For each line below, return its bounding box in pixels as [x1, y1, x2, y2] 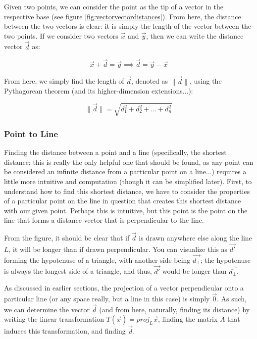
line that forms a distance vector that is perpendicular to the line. [4, 215, 204, 225]
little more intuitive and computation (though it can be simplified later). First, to [4, 176, 252, 186]
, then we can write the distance [146, 30, 244, 41]
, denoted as [131, 76, 168, 86]
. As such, [216, 293, 247, 303]
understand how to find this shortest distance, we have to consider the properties [4, 186, 250, 196]
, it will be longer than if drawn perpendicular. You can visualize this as [8, 243, 227, 254]
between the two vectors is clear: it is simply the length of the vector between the [4, 21, 251, 31]
